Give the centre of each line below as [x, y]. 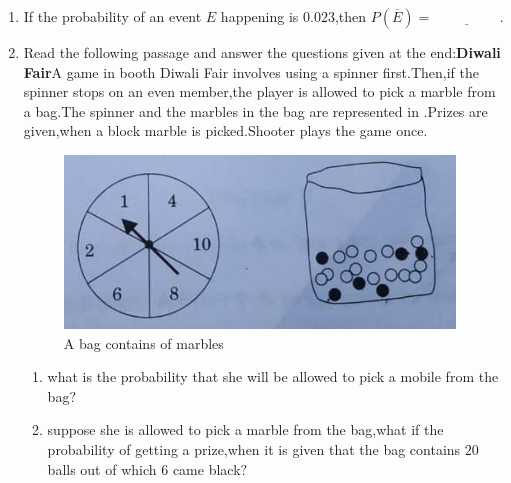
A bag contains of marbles [143, 342]
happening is [259, 16]
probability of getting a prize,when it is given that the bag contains [254, 448]
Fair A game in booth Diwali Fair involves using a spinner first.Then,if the [251, 71]
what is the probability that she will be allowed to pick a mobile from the [273, 376]
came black [206, 468]
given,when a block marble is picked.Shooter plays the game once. [225, 130]
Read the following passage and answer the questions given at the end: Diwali [262, 52]
